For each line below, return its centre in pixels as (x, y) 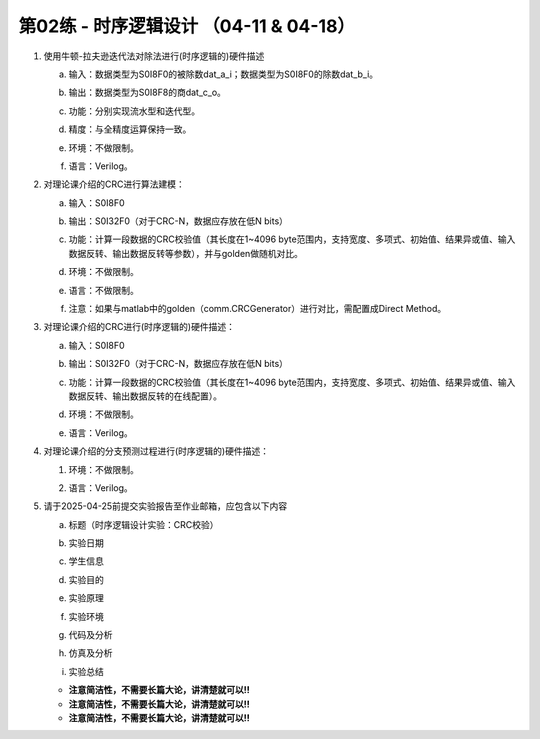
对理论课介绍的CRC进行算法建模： (114, 184)
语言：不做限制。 (103, 290)
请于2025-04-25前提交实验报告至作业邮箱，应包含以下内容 (165, 506)
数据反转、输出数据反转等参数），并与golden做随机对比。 (186, 253)
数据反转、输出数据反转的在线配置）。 (145, 396)
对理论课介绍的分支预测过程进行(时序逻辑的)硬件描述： (156, 451)
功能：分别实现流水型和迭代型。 (134, 111)
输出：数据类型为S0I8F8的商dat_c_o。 (147, 92)
